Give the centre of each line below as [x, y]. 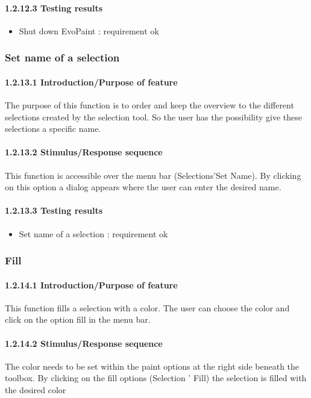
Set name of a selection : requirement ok [93, 233]
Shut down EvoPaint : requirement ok [89, 30]
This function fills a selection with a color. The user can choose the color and [147, 307]
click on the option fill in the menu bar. [78, 319]
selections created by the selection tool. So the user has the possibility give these [153, 117]
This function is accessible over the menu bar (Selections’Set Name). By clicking [153, 175]
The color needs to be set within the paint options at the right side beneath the [152, 366]
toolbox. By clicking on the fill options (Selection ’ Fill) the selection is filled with [156, 378]
